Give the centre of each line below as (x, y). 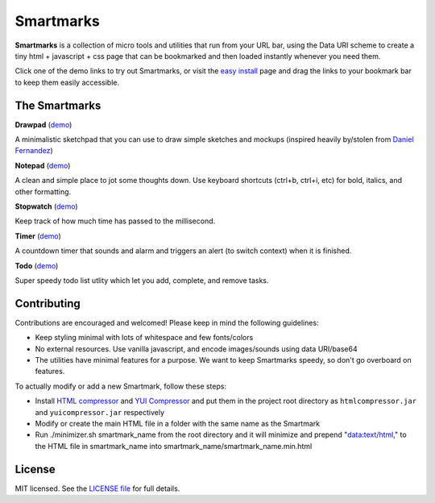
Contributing (48, 303)
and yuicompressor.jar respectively (100, 412)
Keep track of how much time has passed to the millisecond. (115, 221)
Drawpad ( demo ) (43, 124)
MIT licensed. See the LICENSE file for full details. (97, 488)
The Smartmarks (58, 105)
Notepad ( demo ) (43, 165)
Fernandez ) (34, 151)
